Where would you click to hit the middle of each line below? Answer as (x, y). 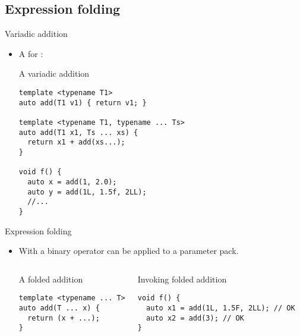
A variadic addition (54, 73)
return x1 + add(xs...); (76, 142)
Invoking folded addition (182, 279)
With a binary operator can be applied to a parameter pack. (129, 251)
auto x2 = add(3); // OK (195, 318)
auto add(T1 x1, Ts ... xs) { (78, 132)
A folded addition (51, 279)
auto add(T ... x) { (59, 308)
